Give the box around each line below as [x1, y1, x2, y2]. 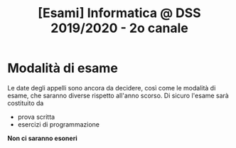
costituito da [7, 98, 44, 107]
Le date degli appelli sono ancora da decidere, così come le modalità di [7, 83, 216, 92]
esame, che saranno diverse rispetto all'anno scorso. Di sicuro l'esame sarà [7, 91, 229, 100]
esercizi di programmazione [17, 120, 100, 129]
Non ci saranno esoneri [7, 134, 77, 142]
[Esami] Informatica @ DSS [38, 5, 201, 21]
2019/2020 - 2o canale [50, 20, 188, 36]
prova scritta [17, 112, 55, 121]
